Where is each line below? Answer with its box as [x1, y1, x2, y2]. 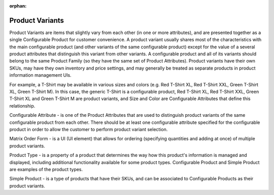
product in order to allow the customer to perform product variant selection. [9, 126, 168, 132]
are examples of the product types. [9, 166, 83, 172]
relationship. [9, 103, 36, 109]
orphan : [9, 3, 27, 9]
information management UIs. [9, 72, 72, 78]
